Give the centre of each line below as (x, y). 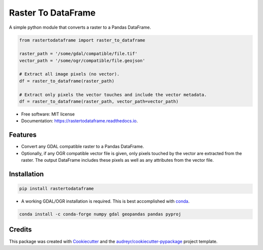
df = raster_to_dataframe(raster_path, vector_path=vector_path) (99, 102)
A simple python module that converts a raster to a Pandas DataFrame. (80, 27)
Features (23, 135)
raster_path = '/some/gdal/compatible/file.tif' (78, 54)
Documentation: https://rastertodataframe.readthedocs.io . (80, 121)
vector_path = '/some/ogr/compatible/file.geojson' (82, 60)
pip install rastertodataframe (57, 189)
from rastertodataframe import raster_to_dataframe (82, 40)
